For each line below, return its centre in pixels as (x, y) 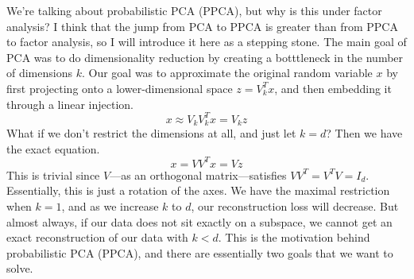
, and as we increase (110, 205)
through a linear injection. (70, 104)
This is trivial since (53, 174)
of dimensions (39, 73)
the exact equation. (53, 148)
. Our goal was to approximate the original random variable (227, 73)
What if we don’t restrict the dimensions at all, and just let (151, 133)
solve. (20, 268)
